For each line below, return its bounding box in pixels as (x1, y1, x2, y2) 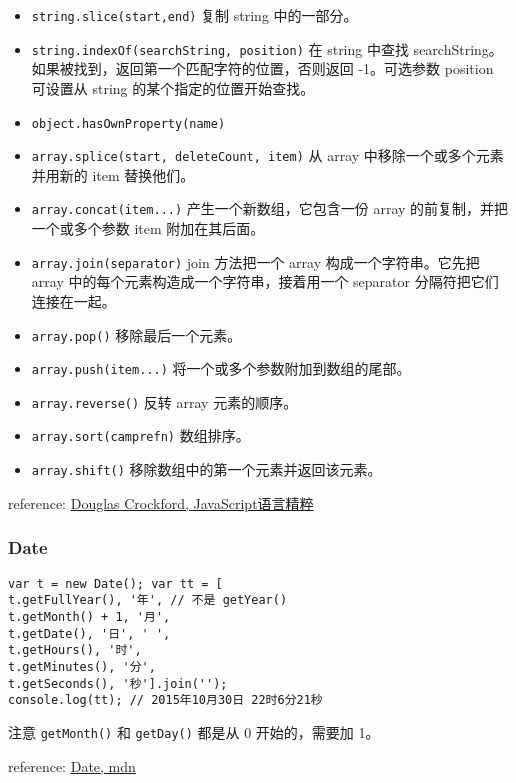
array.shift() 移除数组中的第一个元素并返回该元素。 (31, 459, 382, 480)
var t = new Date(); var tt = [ (8, 576, 223, 591)
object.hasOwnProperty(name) (31, 116, 226, 131)
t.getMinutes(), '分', (8, 659, 156, 674)
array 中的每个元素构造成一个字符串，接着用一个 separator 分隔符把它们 (31, 271, 499, 292)
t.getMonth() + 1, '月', (8, 609, 171, 624)
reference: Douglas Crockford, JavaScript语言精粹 (8, 492, 314, 513)
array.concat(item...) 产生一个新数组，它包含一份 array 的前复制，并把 (31, 198, 509, 219)
